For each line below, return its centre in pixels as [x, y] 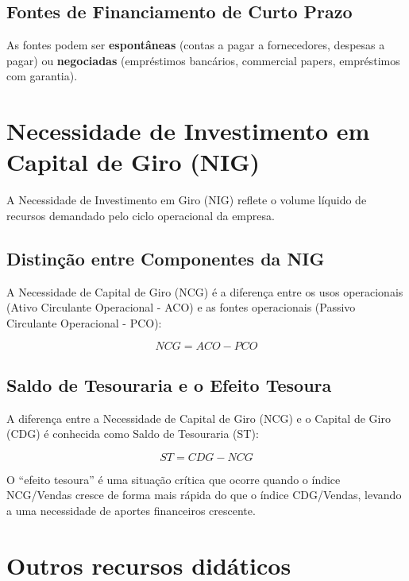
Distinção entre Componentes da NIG [166, 258]
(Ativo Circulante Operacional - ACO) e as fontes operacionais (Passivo [181, 307]
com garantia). [42, 76]
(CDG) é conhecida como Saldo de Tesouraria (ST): [133, 434]
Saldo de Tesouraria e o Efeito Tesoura [169, 384]
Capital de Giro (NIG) [133, 162]
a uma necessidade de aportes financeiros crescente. [131, 511]
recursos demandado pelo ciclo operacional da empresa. [141, 215]
